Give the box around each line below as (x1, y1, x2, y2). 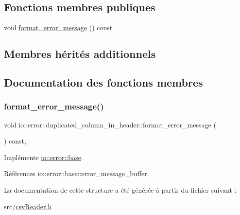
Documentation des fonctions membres (4, 74, 203, 90)
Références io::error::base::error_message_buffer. (4, 168, 149, 179)
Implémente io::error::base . (4, 152, 83, 162)
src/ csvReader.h (4, 201, 52, 211)
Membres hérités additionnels (4, 46, 156, 61)
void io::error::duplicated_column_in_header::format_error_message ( (4, 119, 216, 129)
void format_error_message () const (4, 22, 113, 33)
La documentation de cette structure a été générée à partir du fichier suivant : (4, 184, 237, 195)
